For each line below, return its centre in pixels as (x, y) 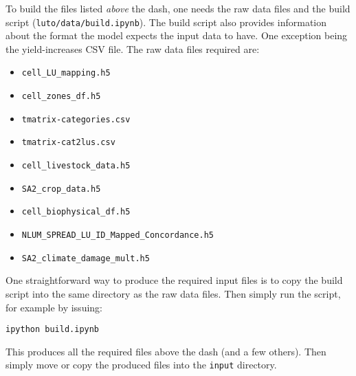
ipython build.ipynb (53, 330)
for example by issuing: (54, 307)
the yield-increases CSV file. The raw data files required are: (133, 48)
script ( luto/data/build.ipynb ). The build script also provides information (166, 22)
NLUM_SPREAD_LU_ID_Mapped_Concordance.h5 (118, 235)
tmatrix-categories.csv (76, 119)
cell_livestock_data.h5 (76, 166)
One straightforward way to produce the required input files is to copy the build (174, 280)
